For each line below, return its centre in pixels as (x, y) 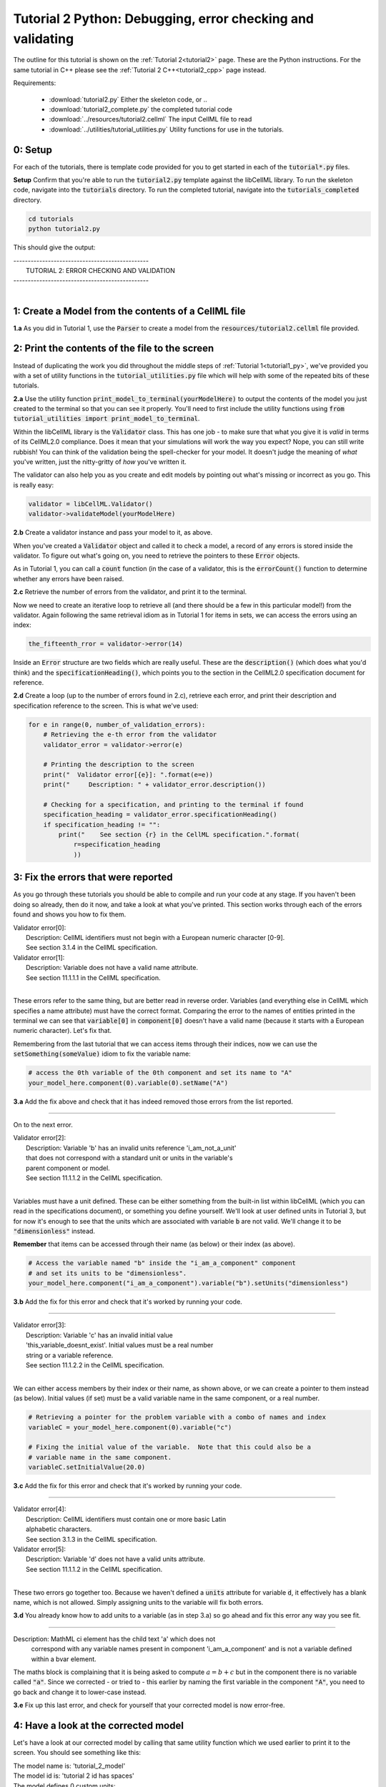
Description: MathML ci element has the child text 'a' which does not (114, 1639)
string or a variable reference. (70, 1355)
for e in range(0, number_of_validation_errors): (117, 724)
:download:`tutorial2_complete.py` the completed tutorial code (140, 109)
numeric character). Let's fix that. (63, 1031)
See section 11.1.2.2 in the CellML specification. (95, 1365)
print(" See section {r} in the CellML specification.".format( (179, 835)
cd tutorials (51, 219)
